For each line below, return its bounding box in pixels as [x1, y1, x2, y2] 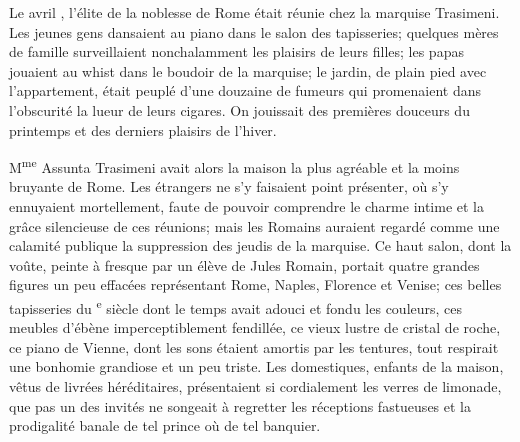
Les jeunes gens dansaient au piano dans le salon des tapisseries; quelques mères [9, 21, 499, 42]
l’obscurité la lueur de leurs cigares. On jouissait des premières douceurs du [9, 99, 470, 120]
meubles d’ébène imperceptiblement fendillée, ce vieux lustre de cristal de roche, [9, 317, 501, 338]
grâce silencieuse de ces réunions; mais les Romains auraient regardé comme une [9, 215, 500, 236]
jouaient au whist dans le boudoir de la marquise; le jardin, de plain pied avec [9, 60, 487, 81]
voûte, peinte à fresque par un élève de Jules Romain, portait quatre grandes [9, 254, 480, 275]
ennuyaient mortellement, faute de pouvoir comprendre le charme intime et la [9, 196, 485, 216]
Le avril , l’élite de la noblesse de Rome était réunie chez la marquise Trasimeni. [9, 2, 500, 22]
